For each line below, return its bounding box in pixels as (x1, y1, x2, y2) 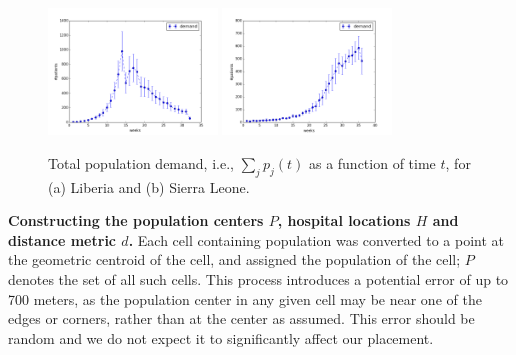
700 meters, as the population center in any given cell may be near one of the (8, 288, 482, 309)
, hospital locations (277, 210, 411, 231)
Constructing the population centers (8, 210, 264, 231)
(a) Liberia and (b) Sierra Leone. (48, 176, 250, 197)
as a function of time (308, 152, 436, 173)
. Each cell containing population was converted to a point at (128, 229, 505, 250)
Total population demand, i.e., (48, 152, 234, 173)
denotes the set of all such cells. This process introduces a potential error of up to (8, 268, 509, 289)
